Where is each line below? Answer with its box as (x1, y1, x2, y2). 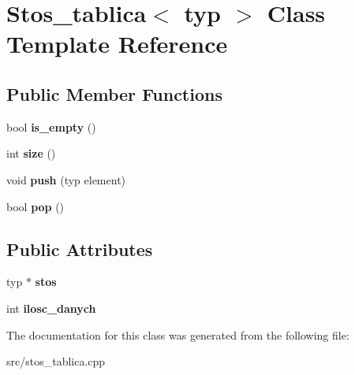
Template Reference (6, 28, 228, 60)
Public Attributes (6, 236, 153, 261)
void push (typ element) (6, 171, 126, 187)
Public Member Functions (6, 81, 222, 106)
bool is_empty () (6, 118, 96, 135)
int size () (6, 145, 56, 162)
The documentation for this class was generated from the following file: (6, 326, 349, 343)
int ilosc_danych (6, 299, 96, 316)
